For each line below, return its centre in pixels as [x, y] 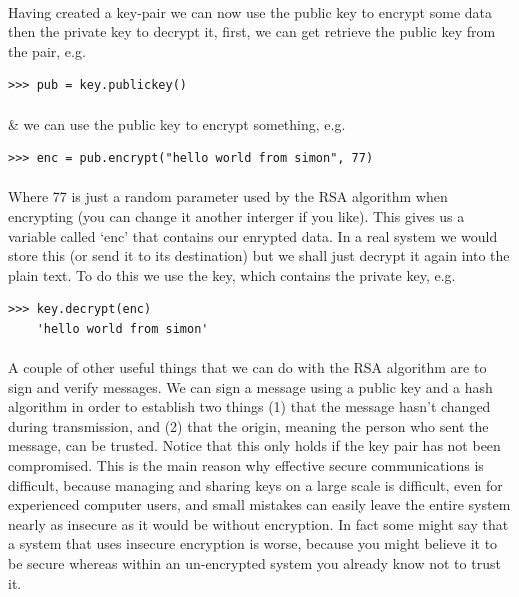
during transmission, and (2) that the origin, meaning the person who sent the [248, 425]
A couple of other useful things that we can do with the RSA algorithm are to [247, 367]
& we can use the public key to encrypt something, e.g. [177, 123]
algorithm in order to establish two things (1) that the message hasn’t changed [249, 406]
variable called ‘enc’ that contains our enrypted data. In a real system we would [253, 235]
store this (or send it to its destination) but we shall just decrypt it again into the [259, 255]
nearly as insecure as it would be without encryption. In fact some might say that [258, 523]
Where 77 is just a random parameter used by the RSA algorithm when [228, 196]
